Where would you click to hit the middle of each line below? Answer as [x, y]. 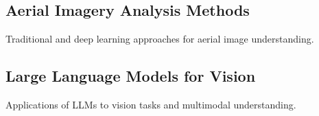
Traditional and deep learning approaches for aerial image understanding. [160, 39]
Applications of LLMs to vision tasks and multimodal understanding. [151, 104]
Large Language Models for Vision [131, 76]
